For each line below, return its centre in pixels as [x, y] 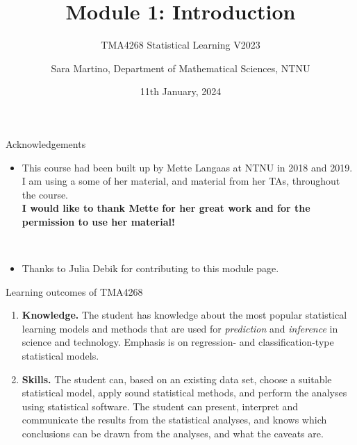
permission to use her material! [98, 221]
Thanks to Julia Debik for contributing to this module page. [150, 268]
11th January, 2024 [181, 91]
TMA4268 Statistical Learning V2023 [181, 45]
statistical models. [60, 356]
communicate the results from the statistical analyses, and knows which [174, 420]
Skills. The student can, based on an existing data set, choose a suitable [177, 379]
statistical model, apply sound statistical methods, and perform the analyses [184, 393]
